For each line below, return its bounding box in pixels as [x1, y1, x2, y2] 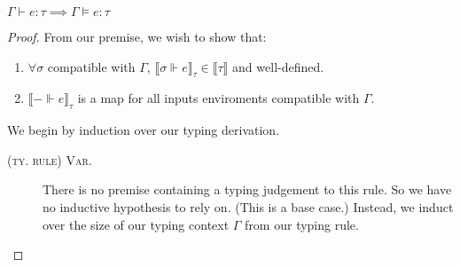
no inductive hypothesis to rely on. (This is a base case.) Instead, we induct [43, 197, 454, 216]
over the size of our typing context [43, 215, 230, 233]
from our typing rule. [245, 215, 359, 233]
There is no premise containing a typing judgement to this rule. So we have [43, 180, 452, 199]
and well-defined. [232, 57, 324, 75]
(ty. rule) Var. [7, 150, 92, 169]
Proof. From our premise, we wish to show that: [7, 27, 267, 45]
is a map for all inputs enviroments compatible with [77, 89, 360, 107]
